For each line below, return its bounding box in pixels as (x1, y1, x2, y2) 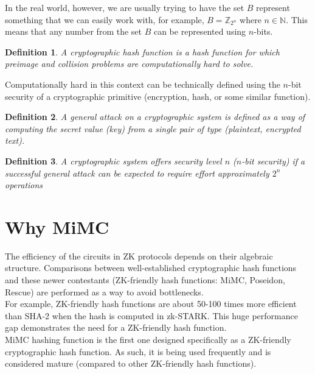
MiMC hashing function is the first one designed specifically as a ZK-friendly (5, 333, 291, 345)
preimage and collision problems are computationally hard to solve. (5, 57, 254, 70)
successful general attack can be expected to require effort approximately (5, 166, 269, 179)
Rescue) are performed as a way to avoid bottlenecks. (5, 285, 204, 298)
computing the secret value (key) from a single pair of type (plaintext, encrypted (5, 122, 301, 135)
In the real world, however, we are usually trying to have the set (5, 1, 244, 13)
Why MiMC (5, 214, 109, 239)
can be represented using (153, 25, 246, 38)
